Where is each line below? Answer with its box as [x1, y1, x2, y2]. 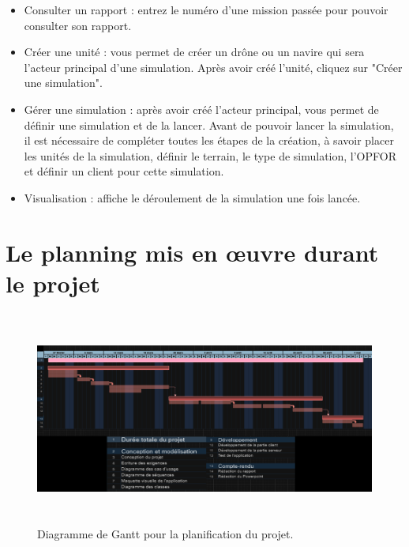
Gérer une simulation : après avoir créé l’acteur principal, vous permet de [24, 100, 379, 117]
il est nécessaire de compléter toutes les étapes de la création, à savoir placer [24, 132, 394, 149]
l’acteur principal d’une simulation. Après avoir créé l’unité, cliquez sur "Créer [24, 58, 403, 75]
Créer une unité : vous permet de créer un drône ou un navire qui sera [24, 43, 365, 60]
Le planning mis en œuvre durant [6, 236, 379, 268]
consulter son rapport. [24, 17, 132, 33]
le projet [6, 266, 100, 299]
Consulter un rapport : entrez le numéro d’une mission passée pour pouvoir [24, 2, 388, 17]
